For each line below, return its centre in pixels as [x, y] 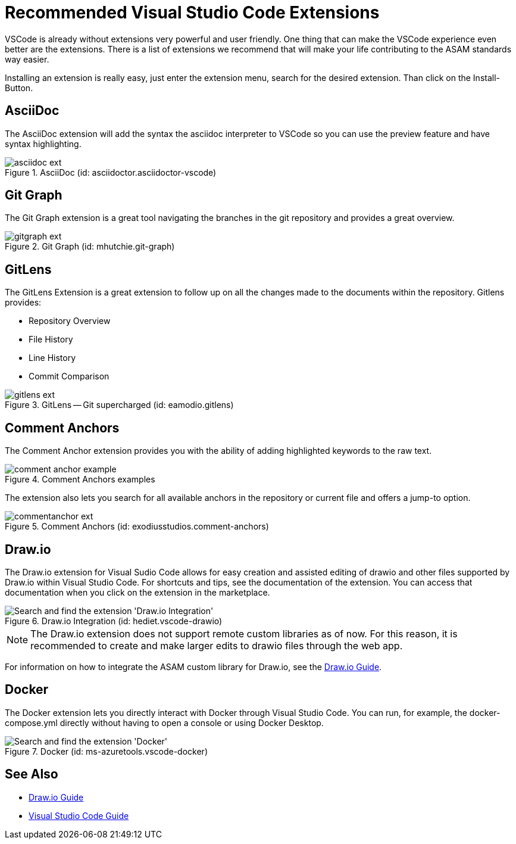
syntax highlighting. [43, 144]
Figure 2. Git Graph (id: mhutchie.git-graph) [90, 247]
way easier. [27, 59]
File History [51, 340]
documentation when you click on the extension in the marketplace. [137, 592]
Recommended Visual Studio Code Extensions [192, 13]
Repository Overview [70, 321]
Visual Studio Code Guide [79, 815]
